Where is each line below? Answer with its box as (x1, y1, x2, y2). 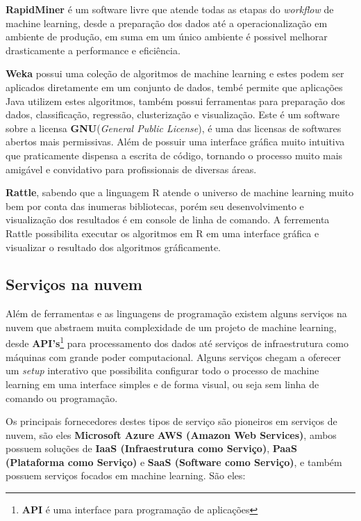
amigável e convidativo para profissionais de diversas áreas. (6, 161, 257, 176)
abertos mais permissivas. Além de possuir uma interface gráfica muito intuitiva (6, 134, 345, 149)
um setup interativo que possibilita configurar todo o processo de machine (6, 363, 319, 378)
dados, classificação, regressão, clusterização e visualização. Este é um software (6, 107, 339, 122)
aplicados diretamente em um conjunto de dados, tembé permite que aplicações (6, 79, 343, 94)
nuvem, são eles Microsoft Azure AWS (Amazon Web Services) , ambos (6, 427, 337, 442)
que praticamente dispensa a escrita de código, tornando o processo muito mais (6, 147, 343, 162)
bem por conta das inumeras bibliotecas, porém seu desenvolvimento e (6, 198, 304, 213)
